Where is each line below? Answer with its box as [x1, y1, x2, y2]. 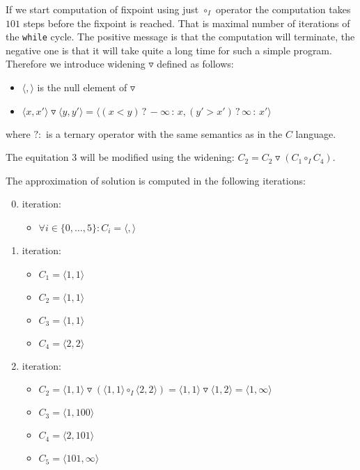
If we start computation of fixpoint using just [6, 2, 199, 16]
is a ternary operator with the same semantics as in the [45, 126, 283, 141]
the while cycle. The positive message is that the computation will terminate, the [6, 29, 355, 44]
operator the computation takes [216, 2, 351, 16]
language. [295, 126, 336, 141]
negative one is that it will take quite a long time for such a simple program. [6, 42, 332, 57]
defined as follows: [157, 56, 234, 71]
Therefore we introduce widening [6, 56, 146, 71]
